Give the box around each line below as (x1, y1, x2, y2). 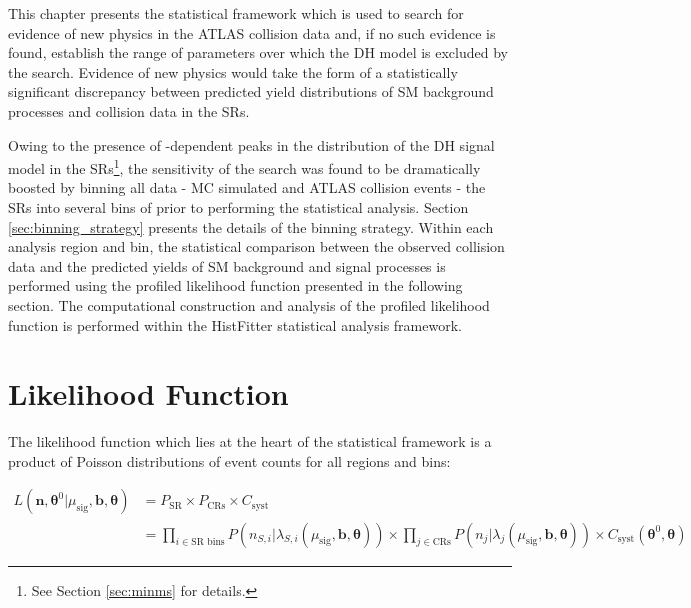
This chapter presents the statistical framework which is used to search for (8, 3, 464, 23)
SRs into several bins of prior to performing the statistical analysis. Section (8, 197, 469, 217)
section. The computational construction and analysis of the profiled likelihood (8, 294, 490, 315)
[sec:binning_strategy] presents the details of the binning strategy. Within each (8, 216, 494, 237)
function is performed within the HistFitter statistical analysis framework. (8, 314, 462, 335)
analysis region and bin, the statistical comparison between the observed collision (8, 236, 505, 257)
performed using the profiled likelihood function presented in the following (8, 275, 463, 296)
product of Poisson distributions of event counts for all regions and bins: (8, 450, 451, 471)
